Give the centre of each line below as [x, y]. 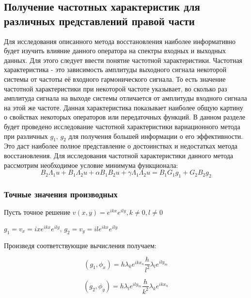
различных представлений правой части [99, 21]
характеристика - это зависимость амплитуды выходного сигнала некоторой [115, 69]
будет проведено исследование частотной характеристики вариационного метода [122, 126]
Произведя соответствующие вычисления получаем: [80, 245]
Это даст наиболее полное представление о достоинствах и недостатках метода [121, 146]
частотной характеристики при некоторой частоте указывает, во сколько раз [116, 88]
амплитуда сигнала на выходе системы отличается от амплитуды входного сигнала [125, 98]
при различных [26, 136]
